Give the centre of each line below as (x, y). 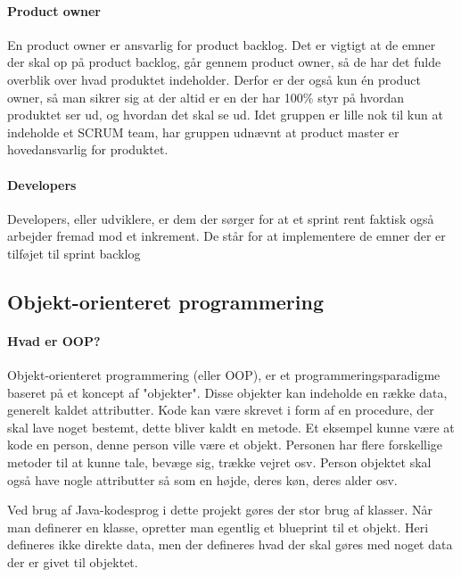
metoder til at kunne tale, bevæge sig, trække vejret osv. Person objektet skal (219, 462)
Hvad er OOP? (54, 340)
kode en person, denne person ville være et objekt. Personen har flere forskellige (225, 445)
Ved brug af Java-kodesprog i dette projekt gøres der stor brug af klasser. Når (220, 510)
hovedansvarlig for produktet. (88, 149)
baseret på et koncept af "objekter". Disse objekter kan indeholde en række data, (227, 392)
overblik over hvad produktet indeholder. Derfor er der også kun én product (214, 79)
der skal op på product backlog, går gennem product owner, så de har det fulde (224, 62)
